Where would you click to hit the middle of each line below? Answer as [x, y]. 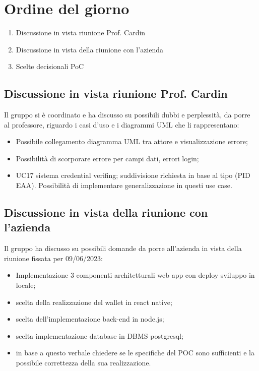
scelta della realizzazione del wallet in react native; [94, 302]
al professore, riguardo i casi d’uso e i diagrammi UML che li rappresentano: [122, 124]
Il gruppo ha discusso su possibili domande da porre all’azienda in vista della [123, 248]
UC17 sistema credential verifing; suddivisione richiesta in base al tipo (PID [133, 175]
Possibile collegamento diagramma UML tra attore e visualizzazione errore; [132, 141]
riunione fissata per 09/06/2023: [53, 258]
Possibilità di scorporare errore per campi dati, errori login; [107, 158]
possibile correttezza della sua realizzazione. [83, 363]
